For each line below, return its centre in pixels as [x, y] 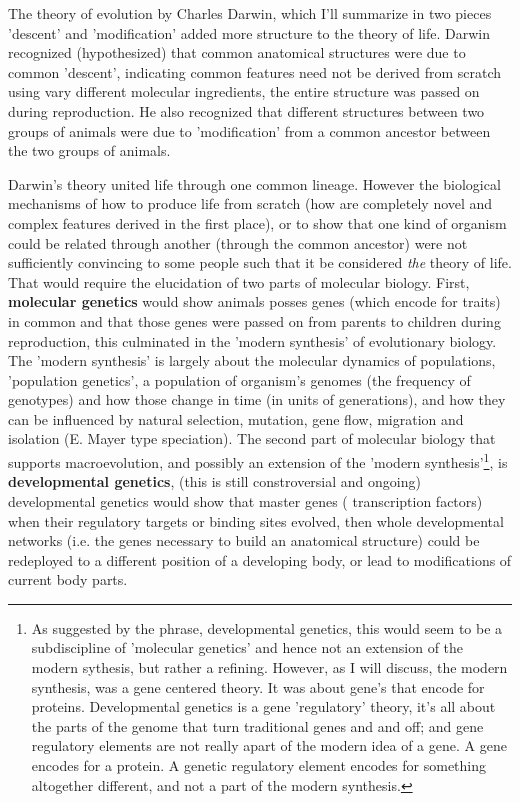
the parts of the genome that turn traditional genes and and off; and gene [257, 725]
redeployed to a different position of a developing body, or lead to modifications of [260, 559]
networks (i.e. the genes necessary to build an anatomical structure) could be [244, 540]
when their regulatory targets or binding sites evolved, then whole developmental [256, 520]
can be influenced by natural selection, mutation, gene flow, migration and [236, 418]
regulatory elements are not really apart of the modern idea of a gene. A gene [269, 745]
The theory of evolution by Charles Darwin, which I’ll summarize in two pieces [250, 13]
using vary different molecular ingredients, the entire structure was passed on [244, 91]
